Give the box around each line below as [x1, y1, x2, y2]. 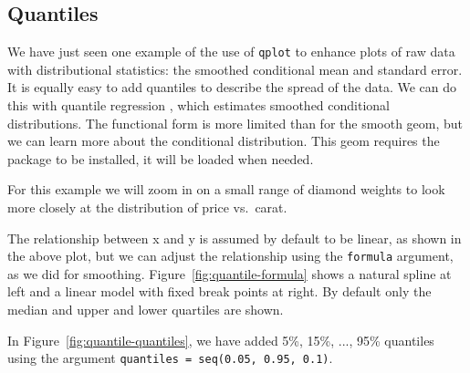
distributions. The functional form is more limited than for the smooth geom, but [7, 113, 464, 132]
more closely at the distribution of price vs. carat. [7, 198, 287, 217]
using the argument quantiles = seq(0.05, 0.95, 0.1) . [7, 348, 333, 368]
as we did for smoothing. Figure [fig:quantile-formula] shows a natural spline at [7, 264, 452, 283]
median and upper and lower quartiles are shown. [7, 300, 284, 319]
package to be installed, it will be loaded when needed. [7, 149, 314, 168]
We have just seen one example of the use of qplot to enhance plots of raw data [7, 42, 455, 61]
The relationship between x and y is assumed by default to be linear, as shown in [7, 228, 462, 247]
